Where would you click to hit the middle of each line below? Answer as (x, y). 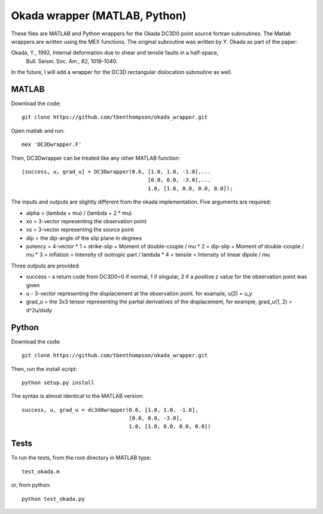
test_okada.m (41, 472)
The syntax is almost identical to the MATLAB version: (77, 396)
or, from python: (31, 485)
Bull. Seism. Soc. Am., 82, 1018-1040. (72, 61)
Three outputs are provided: (45, 266)
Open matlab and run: (38, 130)
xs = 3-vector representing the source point (80, 230)
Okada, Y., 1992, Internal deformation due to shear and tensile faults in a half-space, (115, 53)
